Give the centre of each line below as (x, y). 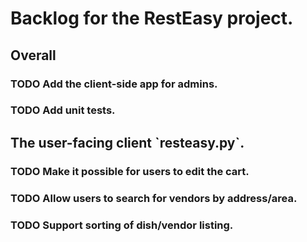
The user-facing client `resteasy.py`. (127, 142)
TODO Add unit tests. (63, 110)
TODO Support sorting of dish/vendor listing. (122, 225)
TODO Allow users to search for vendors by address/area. (154, 198)
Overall (33, 55)
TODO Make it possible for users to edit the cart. (130, 171)
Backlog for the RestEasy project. (152, 18)
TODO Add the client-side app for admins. (114, 84)
